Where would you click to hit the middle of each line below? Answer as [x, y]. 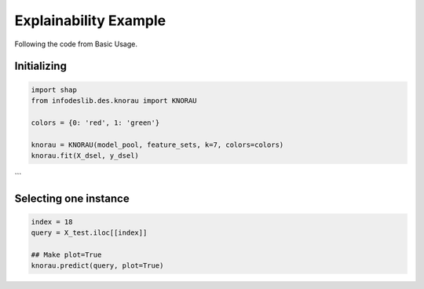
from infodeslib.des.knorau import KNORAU [114, 101]
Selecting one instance [72, 198]
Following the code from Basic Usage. [76, 44]
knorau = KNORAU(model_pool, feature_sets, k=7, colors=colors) [157, 144]
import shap [54, 90]
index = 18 [52, 221]
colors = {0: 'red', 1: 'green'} [95, 123]
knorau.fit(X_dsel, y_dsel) [85, 155]
